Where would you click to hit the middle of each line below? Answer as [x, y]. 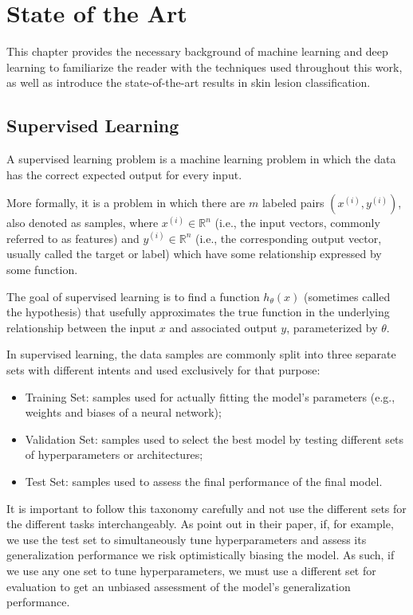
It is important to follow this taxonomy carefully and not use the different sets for [206, 508]
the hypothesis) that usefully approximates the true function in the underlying [198, 312]
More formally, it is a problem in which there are [126, 203]
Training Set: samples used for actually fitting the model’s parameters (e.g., [210, 396]
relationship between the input [81, 327]
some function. [42, 270]
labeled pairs [293, 203]
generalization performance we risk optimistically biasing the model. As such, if [201, 555]
